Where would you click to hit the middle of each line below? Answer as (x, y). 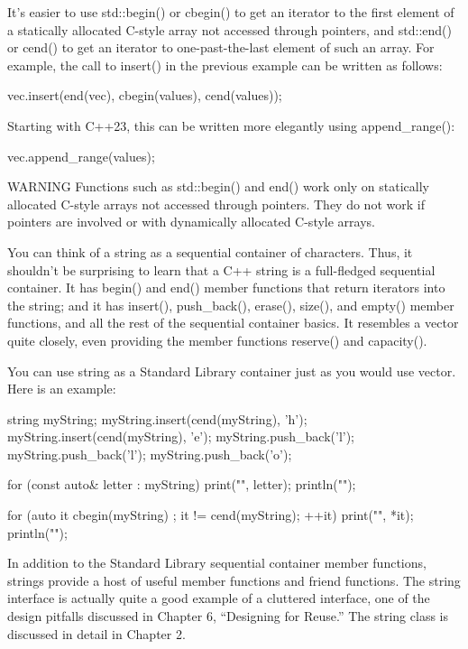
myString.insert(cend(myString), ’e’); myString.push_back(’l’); (181, 436)
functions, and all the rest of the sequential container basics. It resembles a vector (233, 323)
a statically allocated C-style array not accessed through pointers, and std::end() (229, 29)
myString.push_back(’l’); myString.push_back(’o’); (150, 454)
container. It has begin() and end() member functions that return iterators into (226, 287)
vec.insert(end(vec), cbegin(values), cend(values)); (145, 95)
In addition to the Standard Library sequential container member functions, (217, 563)
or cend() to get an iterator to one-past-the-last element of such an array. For (221, 47)
